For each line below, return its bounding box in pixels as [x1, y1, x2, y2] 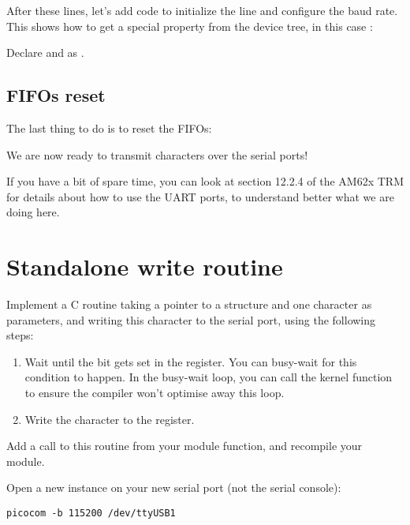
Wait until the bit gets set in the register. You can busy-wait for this [24, 353, 357, 369]
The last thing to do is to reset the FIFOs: [6, 119, 212, 136]
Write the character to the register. [24, 411, 195, 427]
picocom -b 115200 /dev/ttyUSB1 [6, 508, 176, 519]
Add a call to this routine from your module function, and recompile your [6, 437, 363, 454]
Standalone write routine [6, 250, 283, 283]
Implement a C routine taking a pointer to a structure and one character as [6, 296, 372, 313]
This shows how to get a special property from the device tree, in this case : [6, 17, 373, 34]
